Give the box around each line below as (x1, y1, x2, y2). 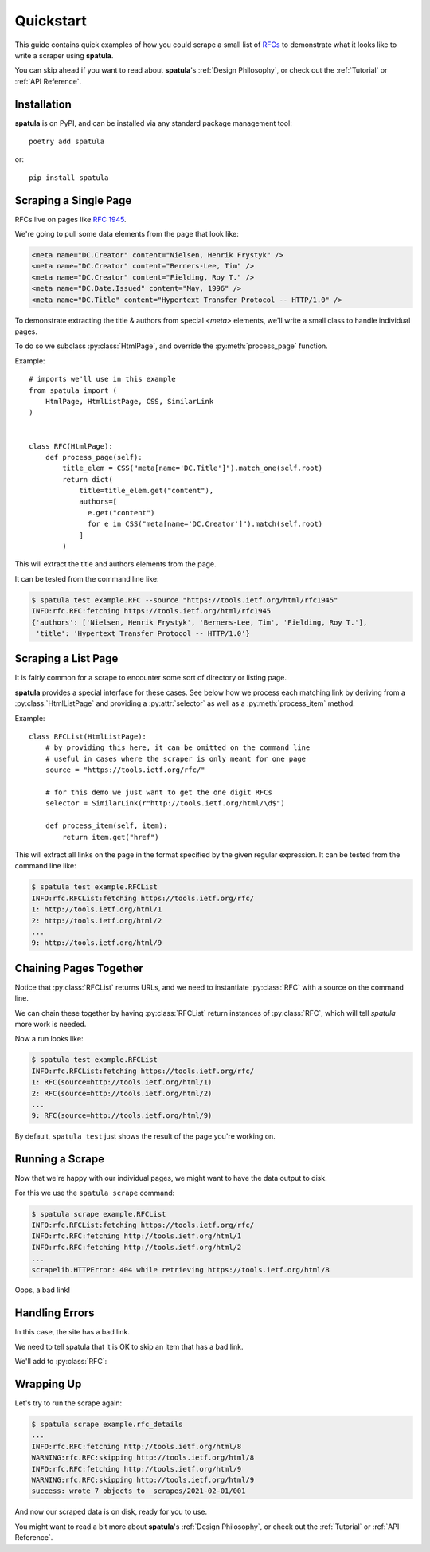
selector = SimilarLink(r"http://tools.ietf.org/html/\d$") (45, 799, 286, 808)
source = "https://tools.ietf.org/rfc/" (45, 766, 206, 774)
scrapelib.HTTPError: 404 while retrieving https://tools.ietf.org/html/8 (31, 1265, 330, 1274)
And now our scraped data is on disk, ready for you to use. (14, 1507, 207, 1517)
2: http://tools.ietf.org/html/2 (31, 916, 162, 925)
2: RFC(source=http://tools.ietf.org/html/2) (31, 1088, 213, 1098)
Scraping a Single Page (14, 194, 132, 207)
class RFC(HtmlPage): (29, 441, 113, 450)
